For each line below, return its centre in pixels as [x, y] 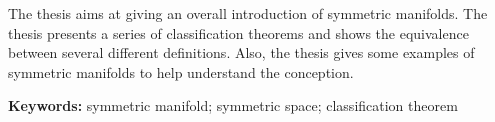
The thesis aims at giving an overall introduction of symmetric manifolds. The [248, 13]
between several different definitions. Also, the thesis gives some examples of [241, 52]
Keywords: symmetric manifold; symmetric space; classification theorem [233, 105]
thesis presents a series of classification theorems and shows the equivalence [238, 32]
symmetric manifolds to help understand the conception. [181, 71]
